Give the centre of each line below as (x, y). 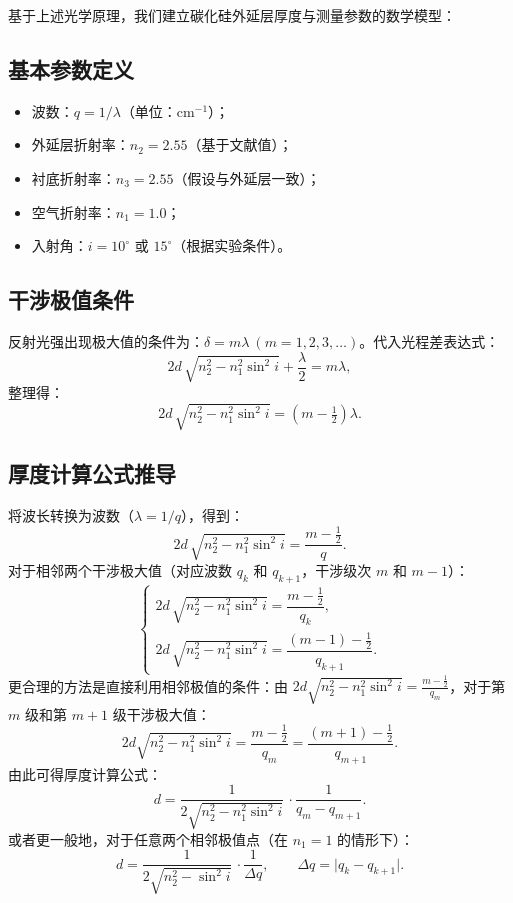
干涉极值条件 (71, 299)
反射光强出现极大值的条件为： (106, 340)
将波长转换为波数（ (71, 515)
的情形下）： (376, 838)
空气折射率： (73, 211)
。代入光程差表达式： (429, 340)
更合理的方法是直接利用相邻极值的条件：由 (148, 685)
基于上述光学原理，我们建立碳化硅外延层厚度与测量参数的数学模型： (232, 15)
